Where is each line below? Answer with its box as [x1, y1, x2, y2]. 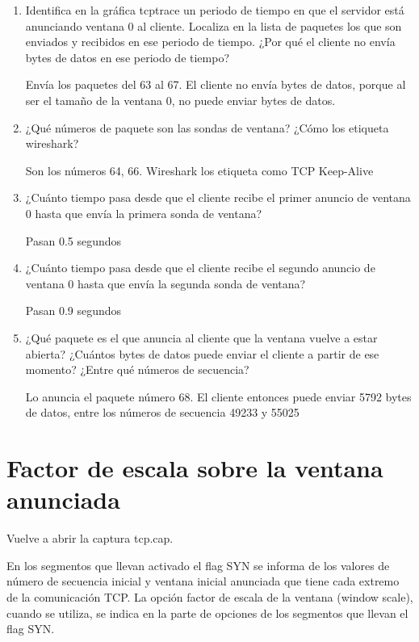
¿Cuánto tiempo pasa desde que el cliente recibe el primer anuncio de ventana [25, 189, 411, 206]
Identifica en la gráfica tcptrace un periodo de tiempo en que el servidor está [25, 2, 404, 18]
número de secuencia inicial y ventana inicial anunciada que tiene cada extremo [6, 573, 400, 590]
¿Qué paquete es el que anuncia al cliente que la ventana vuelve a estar [25, 329, 378, 346]
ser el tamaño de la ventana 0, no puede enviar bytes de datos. [25, 91, 336, 108]
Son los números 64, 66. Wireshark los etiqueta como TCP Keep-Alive [25, 162, 374, 178]
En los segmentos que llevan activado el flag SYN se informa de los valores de [6, 556, 390, 573]
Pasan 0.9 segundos [25, 302, 122, 319]
